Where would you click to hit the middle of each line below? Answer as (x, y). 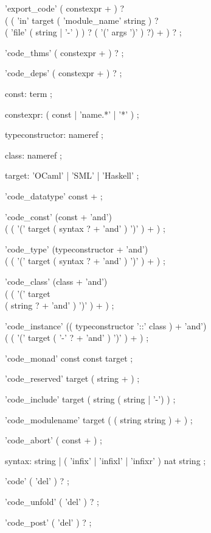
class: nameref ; (33, 155)
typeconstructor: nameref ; (54, 134)
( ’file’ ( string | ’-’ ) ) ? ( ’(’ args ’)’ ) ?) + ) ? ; (93, 32)
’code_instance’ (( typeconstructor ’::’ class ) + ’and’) (106, 325)
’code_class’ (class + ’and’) (56, 281)
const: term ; (29, 93)
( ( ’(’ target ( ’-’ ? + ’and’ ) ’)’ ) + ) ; (77, 338)
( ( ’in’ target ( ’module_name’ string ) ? (82, 20)
